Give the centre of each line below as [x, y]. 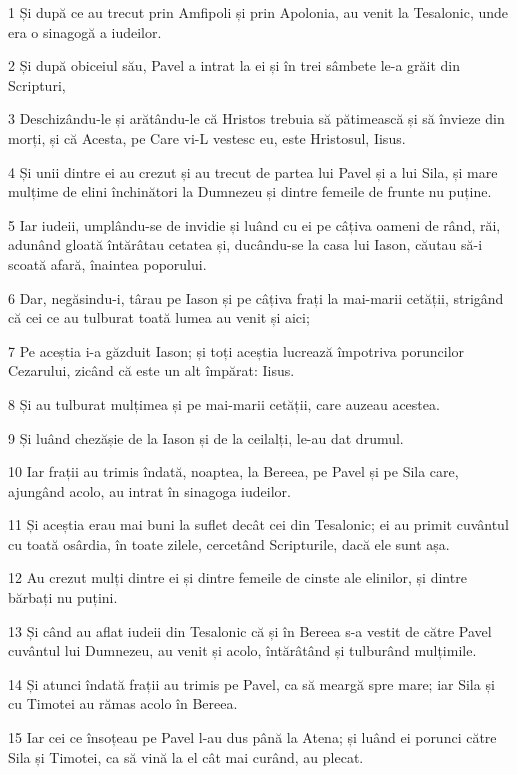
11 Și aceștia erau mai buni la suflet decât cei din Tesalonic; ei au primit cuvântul [258, 524]
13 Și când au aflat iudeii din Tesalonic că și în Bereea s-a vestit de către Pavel [250, 630]
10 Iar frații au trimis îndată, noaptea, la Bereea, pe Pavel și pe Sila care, [233, 471]
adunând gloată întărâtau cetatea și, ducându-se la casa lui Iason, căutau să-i [245, 244]
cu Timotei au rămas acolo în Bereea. [123, 703]
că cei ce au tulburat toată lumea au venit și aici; [159, 317]
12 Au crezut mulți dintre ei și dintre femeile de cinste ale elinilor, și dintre [237, 577]
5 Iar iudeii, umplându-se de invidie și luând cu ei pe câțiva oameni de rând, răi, [254, 224]
